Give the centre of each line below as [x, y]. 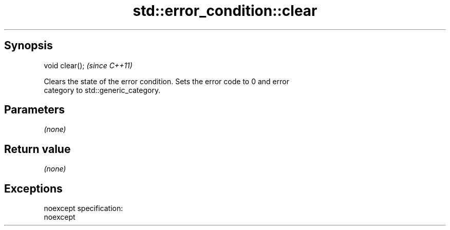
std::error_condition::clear [225, 11]
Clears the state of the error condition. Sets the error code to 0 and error [166, 81]
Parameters [34, 110]
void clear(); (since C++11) [88, 65]
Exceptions [33, 188]
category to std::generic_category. [102, 90]
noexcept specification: [83, 208]
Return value [38, 149]
